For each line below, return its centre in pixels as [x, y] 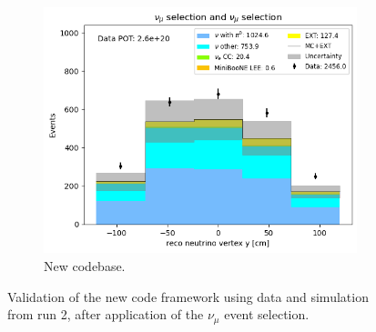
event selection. [267, 314]
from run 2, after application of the [106, 314]
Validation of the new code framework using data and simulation [188, 296]
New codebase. [85, 266]
